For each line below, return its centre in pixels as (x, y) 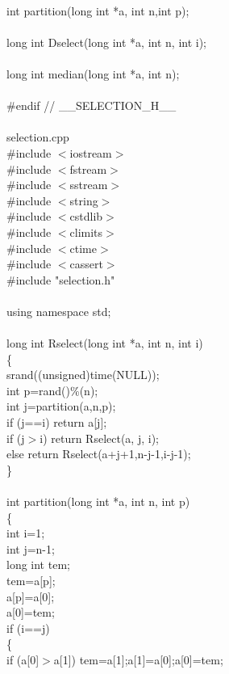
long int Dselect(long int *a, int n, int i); (107, 42)
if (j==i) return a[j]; (57, 422)
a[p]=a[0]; (31, 596)
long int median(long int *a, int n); (93, 73)
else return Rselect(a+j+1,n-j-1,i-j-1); (99, 454)
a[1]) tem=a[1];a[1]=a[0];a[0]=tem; (138, 659)
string (84, 200)
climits (86, 232)
